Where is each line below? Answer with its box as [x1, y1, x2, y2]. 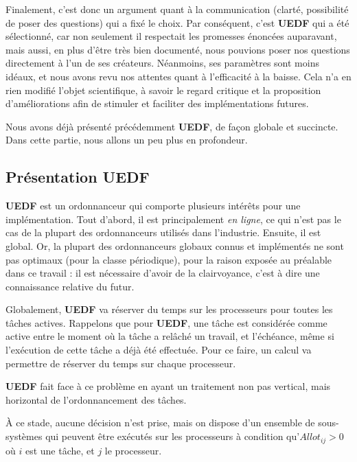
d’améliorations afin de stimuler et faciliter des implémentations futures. [5, 96, 309, 111]
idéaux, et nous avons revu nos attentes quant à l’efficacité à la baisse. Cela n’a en [5, 69, 352, 83]
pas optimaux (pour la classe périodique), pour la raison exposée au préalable [5, 252, 332, 266]
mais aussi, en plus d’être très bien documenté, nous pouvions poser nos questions [5, 42, 350, 56]
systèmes [5, 429, 43, 443]
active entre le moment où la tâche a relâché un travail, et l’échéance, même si [5, 329, 334, 343]
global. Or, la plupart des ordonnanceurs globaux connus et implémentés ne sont [5, 238, 344, 253]
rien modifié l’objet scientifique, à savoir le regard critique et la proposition [5, 82, 321, 97]
